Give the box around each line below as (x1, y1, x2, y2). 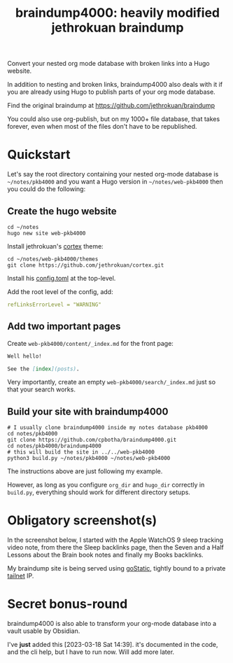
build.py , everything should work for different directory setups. (7, 488, 191, 496)
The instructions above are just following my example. (7, 467, 163, 475)
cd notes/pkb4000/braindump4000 (7, 442, 101, 449)
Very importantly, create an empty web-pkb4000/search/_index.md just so (7, 378, 216, 386)
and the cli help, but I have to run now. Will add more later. (7, 648, 175, 656)
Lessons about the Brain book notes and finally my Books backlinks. (7, 551, 204, 559)
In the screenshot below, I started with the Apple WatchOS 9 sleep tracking (7, 536, 224, 544)
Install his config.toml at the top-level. (7, 274, 116, 282)
